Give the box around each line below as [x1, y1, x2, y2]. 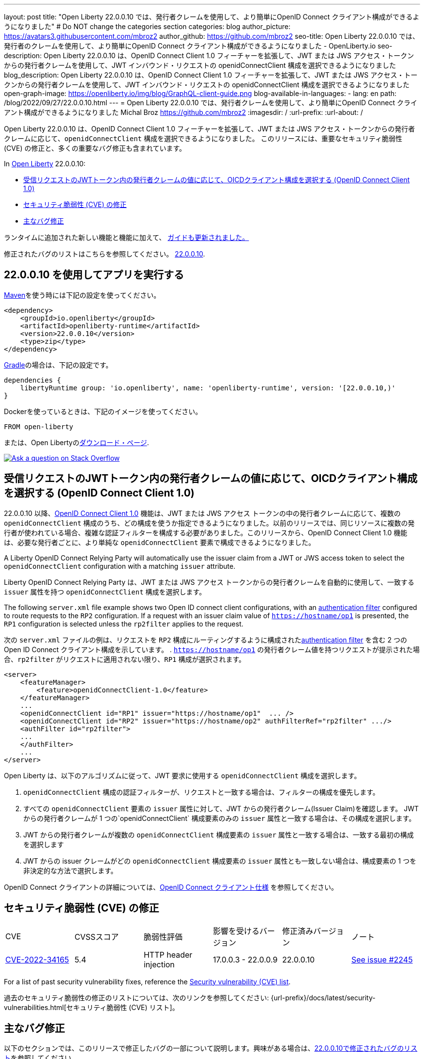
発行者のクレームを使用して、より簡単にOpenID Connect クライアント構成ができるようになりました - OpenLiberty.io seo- [4, 42, 393, 50]
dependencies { [4, 376, 61, 384]
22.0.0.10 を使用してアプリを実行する [4, 269, 184, 281]
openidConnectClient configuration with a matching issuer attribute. [4, 562, 236, 570]
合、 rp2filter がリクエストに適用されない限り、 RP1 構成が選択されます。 [4, 655, 246, 663]
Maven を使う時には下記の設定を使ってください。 [4, 290, 161, 299]
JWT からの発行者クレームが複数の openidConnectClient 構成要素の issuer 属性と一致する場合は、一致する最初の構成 [23, 830, 414, 839]
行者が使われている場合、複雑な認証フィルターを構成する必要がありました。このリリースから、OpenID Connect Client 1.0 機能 [4, 528, 408, 537]
